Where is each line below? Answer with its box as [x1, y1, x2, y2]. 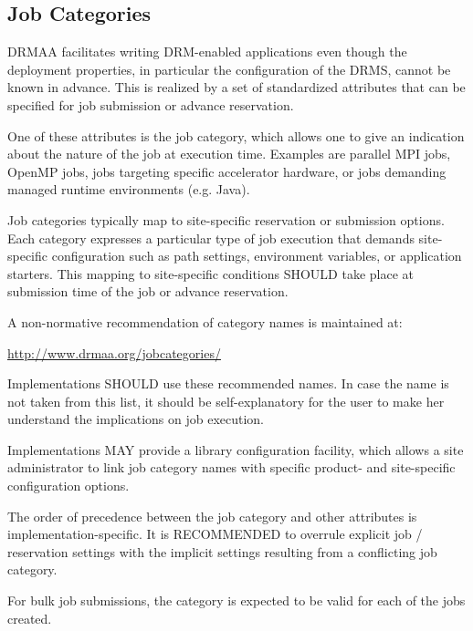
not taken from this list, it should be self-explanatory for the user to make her [7, 391, 445, 410]
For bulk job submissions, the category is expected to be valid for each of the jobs [7, 591, 466, 610]
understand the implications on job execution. [7, 409, 265, 429]
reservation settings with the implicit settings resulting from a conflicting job [7, 542, 437, 561]
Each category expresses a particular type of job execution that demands [7, 228, 415, 247]
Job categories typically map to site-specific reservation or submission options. [7, 210, 445, 229]
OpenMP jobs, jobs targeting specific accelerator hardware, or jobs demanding [7, 161, 447, 181]
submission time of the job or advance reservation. [7, 282, 289, 301]
